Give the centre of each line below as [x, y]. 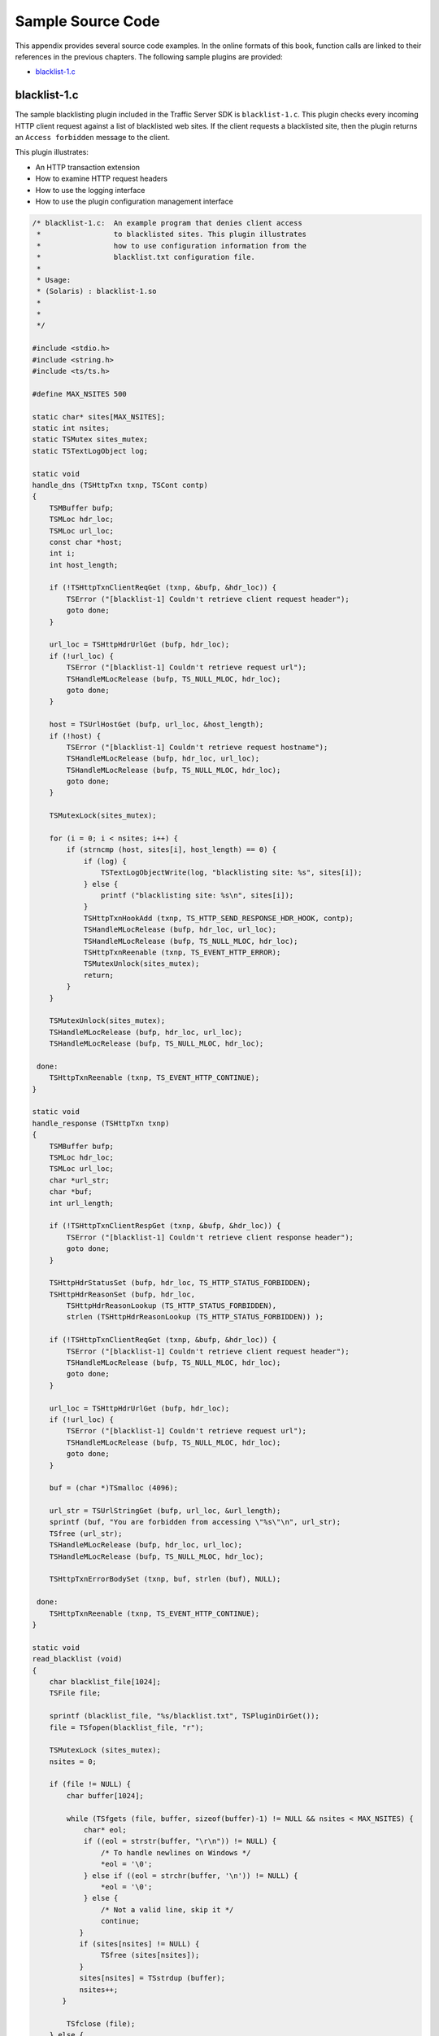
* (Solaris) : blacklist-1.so [97, 292]
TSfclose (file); [101, 2023]
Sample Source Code [87, 21]
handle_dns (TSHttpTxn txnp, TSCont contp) [120, 485]
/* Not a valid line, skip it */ [167, 1909]
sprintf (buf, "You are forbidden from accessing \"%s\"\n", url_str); [195, 1522]
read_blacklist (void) [77, 1659]
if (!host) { [75, 736]
